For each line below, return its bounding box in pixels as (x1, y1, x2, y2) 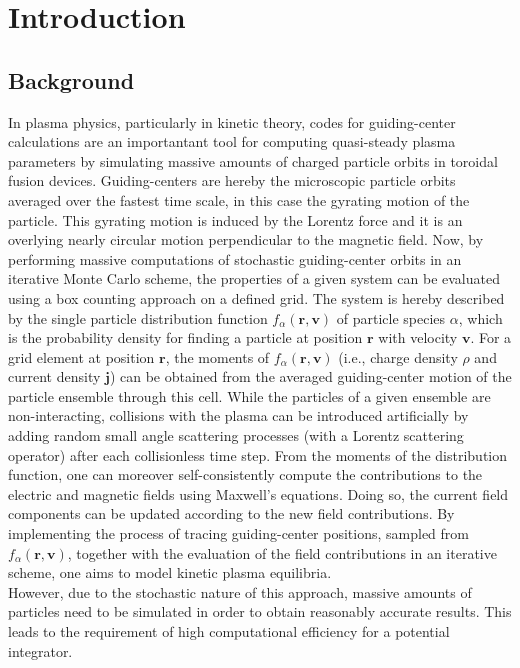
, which (458, 307, 503, 328)
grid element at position (8, 346, 155, 367)
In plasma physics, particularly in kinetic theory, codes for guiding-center (8, 111, 456, 132)
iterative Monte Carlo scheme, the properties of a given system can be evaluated (8, 268, 500, 289)
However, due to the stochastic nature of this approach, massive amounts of (8, 581, 472, 602)
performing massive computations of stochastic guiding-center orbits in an (8, 248, 462, 269)
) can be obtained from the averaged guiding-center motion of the (109, 366, 512, 387)
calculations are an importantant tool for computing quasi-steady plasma (8, 131, 456, 152)
